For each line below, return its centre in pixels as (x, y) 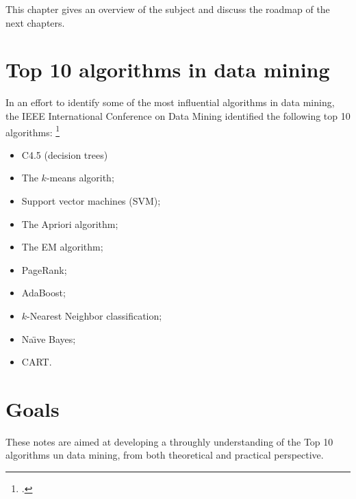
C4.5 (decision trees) (65, 154)
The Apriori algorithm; (70, 223)
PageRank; (44, 269)
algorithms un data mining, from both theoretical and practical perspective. (165, 455)
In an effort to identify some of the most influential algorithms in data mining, (170, 102)
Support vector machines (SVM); (91, 200)
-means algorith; (80, 178)
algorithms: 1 (33, 131)
